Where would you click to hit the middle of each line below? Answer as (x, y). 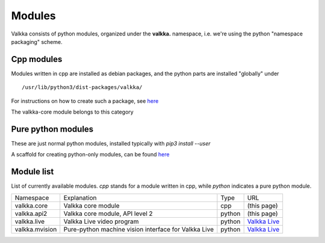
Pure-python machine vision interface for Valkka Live (138, 229)
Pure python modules (52, 129)
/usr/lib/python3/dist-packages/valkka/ (82, 88)
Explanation (80, 197)
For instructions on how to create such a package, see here (85, 101)
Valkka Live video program (101, 221)
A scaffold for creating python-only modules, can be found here (90, 155)
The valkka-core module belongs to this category (72, 112)
